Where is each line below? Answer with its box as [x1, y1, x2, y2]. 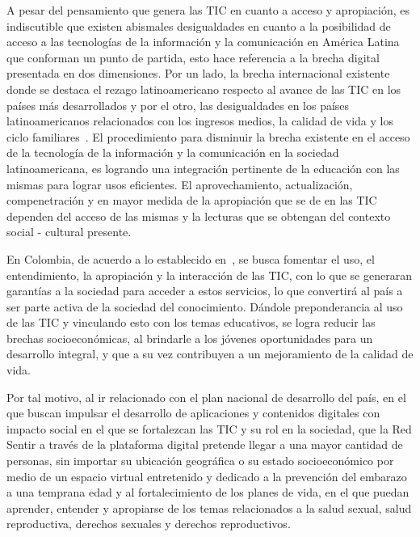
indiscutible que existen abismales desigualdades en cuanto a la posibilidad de [6, 17, 391, 34]
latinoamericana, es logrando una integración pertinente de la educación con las [6, 159, 400, 176]
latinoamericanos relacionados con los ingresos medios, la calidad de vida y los [6, 112, 393, 129]
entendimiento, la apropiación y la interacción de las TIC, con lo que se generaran [6, 266, 412, 283]
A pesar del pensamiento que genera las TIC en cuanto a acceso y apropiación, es [6, 2, 409, 18]
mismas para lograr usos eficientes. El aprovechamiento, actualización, [6, 175, 353, 192]
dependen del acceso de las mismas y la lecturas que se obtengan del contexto [6, 207, 391, 224]
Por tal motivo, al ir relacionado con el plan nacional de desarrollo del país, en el [6, 388, 406, 405]
